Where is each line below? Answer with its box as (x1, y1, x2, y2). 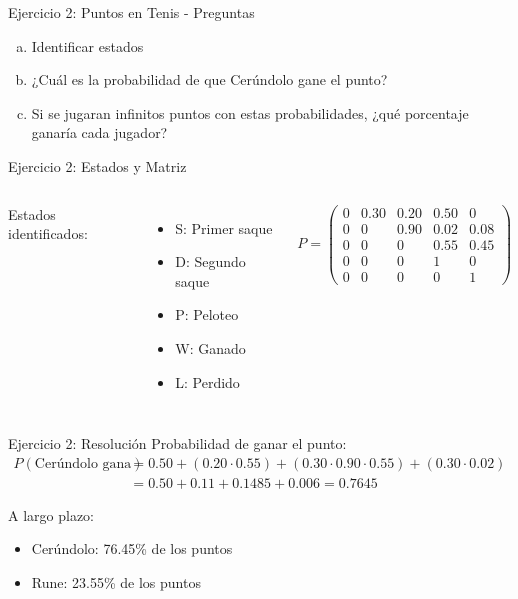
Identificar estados (31, 35, 144, 56)
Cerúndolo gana (34, 456, 132, 471)
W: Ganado (175, 337, 246, 358)
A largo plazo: (8, 504, 94, 525)
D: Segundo (175, 251, 246, 272)
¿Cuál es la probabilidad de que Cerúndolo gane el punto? (31, 69, 388, 90)
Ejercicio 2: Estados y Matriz (8, 155, 187, 176)
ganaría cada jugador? (31, 122, 168, 143)
